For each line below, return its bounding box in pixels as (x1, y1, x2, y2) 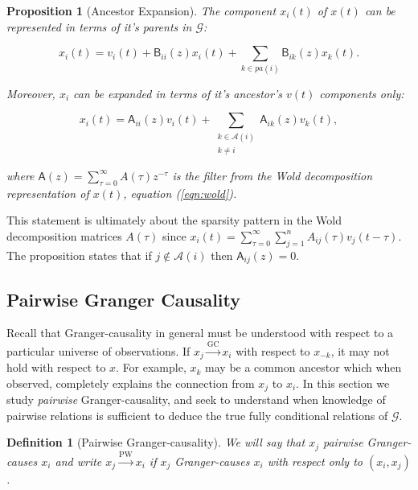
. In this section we (296, 374, 390, 391)
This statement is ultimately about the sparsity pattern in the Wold (6, 212, 342, 229)
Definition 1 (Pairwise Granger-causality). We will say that (6, 434, 305, 451)
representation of (6, 184, 89, 201)
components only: (319, 84, 404, 101)
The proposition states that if (6, 246, 152, 263)
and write (55, 452, 102, 469)
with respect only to (267, 452, 363, 469)
